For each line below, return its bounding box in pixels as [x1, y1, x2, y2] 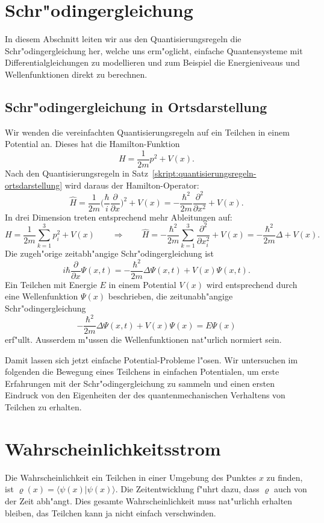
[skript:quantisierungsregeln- [152, 166, 257, 179]
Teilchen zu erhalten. [5, 401, 82, 413]
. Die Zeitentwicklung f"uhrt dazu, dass [115, 483, 260, 495]
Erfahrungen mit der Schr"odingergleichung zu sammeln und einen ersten [5, 377, 275, 389]
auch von [274, 483, 307, 495]
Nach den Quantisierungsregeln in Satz [5, 166, 148, 179]
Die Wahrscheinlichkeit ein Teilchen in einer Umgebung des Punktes [5, 471, 257, 483]
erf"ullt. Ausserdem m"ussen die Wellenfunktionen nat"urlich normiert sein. [5, 333, 282, 346]
